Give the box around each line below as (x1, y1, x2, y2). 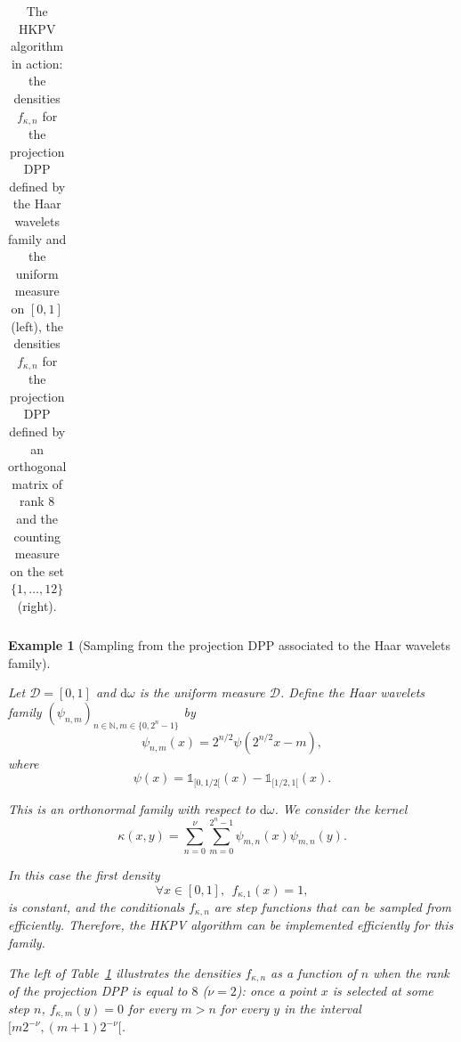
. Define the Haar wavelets (279, 683, 425, 702)
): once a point (236, 981, 317, 1000)
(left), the (11, 316, 64, 335)
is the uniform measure (139, 683, 265, 702)
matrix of (12, 474, 63, 493)
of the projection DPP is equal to (8, 981, 188, 1000)
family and (8, 229, 67, 248)
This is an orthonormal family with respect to (8, 799, 255, 818)
